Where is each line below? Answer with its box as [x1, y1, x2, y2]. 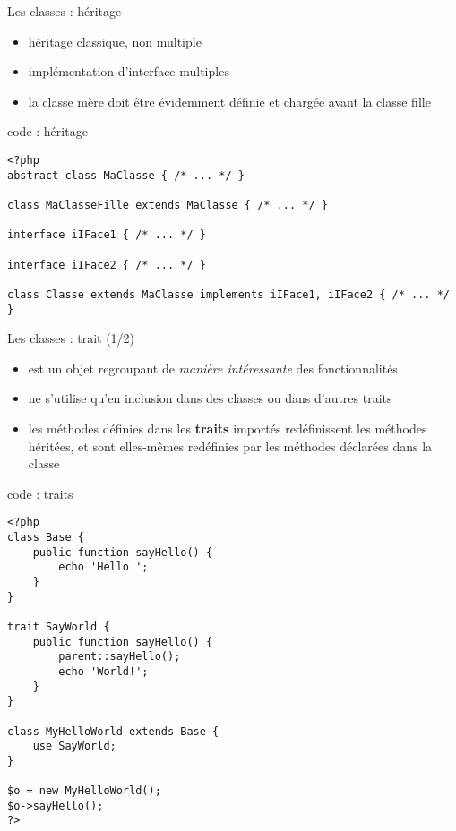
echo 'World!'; [58, 664, 149, 678]
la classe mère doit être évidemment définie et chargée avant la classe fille [28, 91, 431, 110]
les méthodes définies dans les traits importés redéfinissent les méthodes [28, 418, 427, 437]
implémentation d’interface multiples [28, 62, 229, 81]
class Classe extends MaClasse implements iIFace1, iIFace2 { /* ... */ [7, 287, 450, 301]
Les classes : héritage [7, 2, 122, 20]
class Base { [7, 531, 84, 544]
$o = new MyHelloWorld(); [7, 784, 161, 798]
